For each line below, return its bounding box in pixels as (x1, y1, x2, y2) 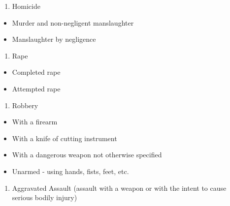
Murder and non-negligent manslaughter (12, 17, 134, 28)
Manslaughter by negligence (12, 34, 96, 44)
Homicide (12, 1, 40, 11)
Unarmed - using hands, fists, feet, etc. (12, 166, 129, 176)
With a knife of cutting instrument (12, 133, 117, 143)
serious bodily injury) (12, 192, 77, 203)
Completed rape (12, 67, 61, 77)
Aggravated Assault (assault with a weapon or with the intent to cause (12, 182, 227, 193)
